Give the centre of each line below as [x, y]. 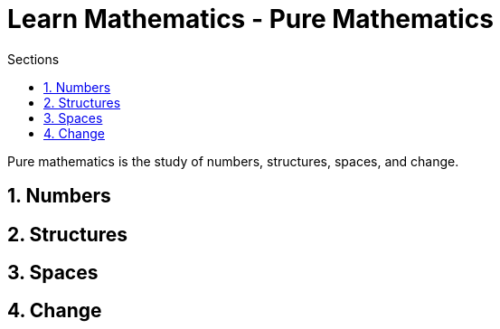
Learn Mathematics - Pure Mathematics [250, 19]
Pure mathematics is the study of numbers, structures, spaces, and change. [233, 161]
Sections [33, 59]
